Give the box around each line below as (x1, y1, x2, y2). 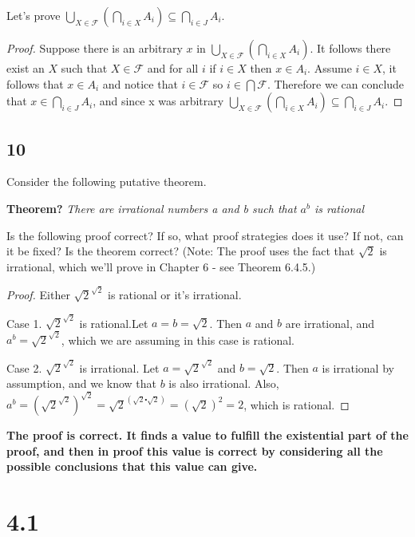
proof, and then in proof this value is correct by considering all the (6, 442, 383, 459)
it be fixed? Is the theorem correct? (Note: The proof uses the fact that (6, 243, 355, 259)
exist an (6, 60, 45, 76)
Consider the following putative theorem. (6, 173, 207, 190)
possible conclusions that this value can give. (6, 458, 258, 475)
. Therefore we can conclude (267, 75, 405, 92)
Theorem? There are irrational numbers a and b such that (6, 199, 297, 216)
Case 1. (6, 314, 42, 331)
